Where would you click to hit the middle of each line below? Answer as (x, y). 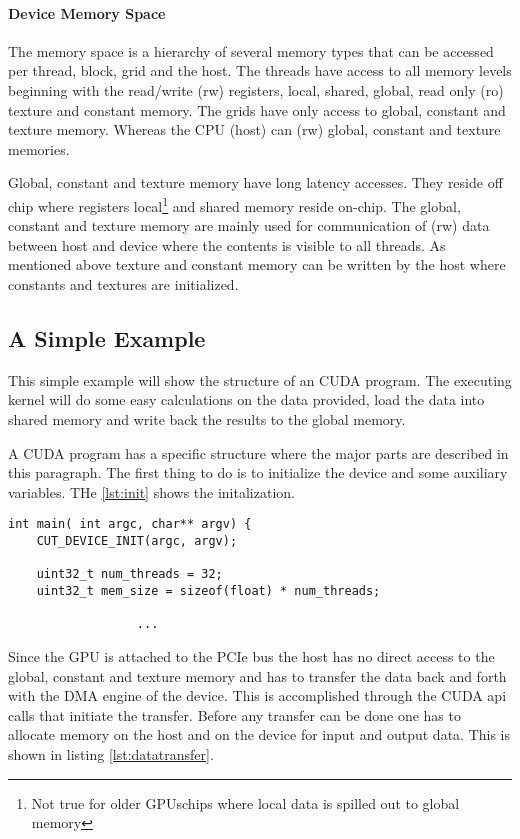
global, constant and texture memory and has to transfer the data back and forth (257, 675)
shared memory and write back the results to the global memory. (207, 418)
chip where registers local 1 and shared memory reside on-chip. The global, (234, 204)
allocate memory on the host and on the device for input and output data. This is (259, 734)
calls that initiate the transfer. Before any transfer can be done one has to (234, 714)
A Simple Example (107, 337)
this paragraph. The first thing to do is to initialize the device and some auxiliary (258, 472)
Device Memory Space (87, 12)
